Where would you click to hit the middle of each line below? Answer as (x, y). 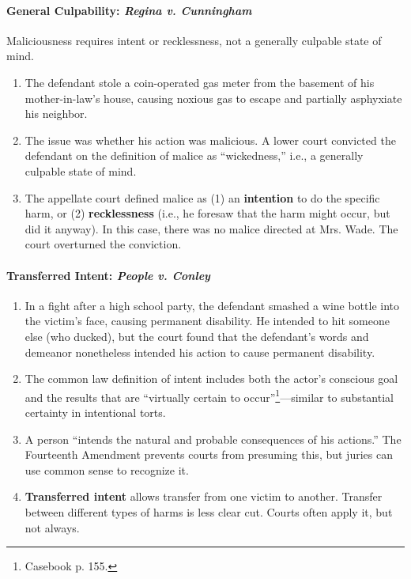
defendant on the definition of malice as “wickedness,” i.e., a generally (194, 155)
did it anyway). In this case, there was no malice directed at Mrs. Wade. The (211, 228)
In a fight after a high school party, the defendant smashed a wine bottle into (212, 305)
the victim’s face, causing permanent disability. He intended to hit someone (207, 321)
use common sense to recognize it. (107, 469)
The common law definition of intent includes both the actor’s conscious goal (211, 378)
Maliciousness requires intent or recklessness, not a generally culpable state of (194, 40)
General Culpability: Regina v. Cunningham (129, 10)
